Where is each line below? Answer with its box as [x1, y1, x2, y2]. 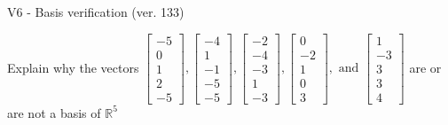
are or [409, 58, 442, 76]
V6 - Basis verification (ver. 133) [7, 3, 185, 20]
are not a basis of [7, 103, 101, 121]
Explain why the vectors [7, 58, 139, 76]
